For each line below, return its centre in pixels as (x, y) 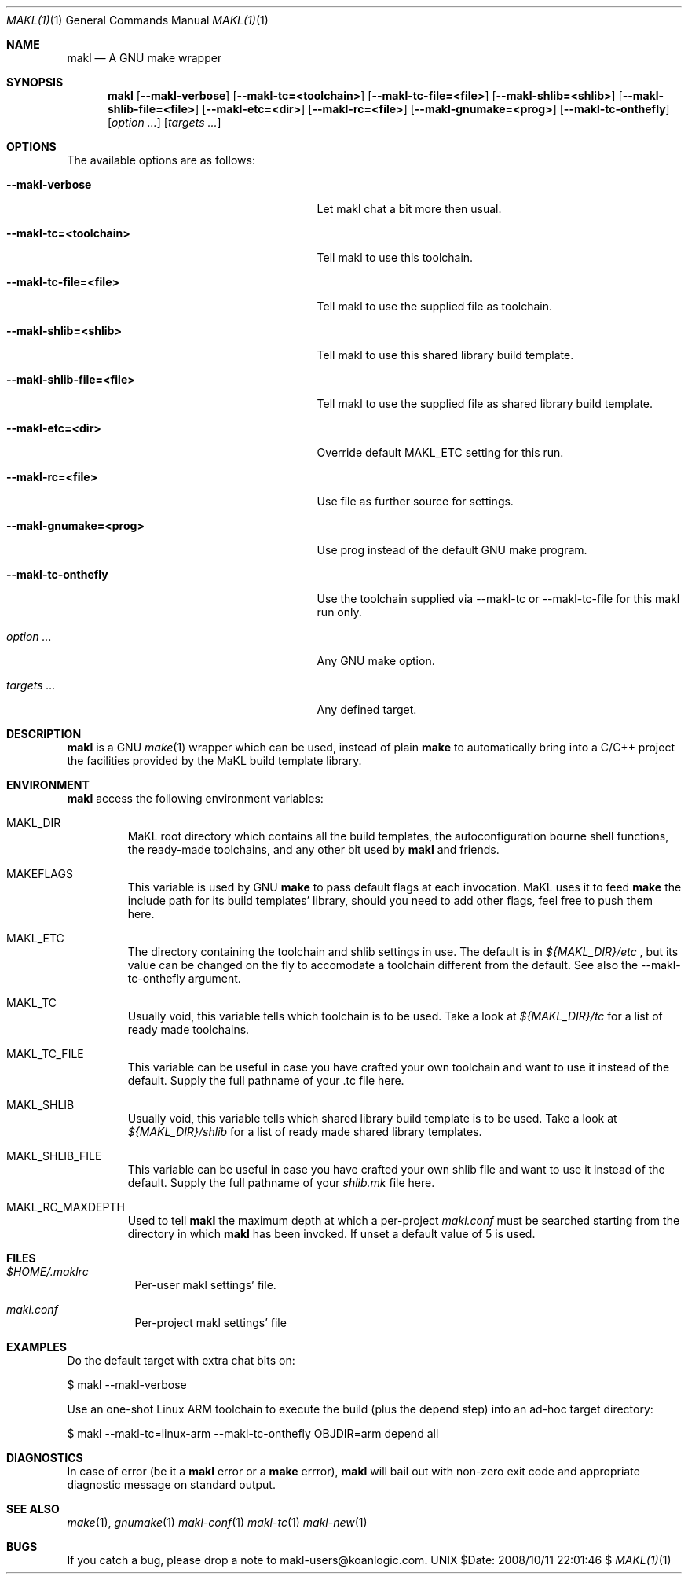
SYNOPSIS (35, 82)
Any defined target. (367, 709)
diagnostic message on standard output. (171, 1484)
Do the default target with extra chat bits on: (181, 1360)
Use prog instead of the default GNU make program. (452, 550)
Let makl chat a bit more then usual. (409, 209)
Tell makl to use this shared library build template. (445, 355)
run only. (339, 612)
